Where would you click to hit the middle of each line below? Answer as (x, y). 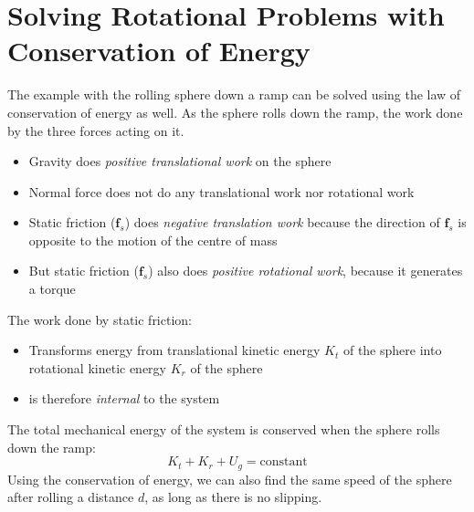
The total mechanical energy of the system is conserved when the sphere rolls (224, 429)
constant (284, 462)
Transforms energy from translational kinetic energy (174, 350)
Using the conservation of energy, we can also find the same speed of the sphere (230, 479)
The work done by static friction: (100, 319)
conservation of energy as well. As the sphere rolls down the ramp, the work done (235, 112)
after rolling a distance (71, 497)
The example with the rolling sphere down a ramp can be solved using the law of (234, 94)
